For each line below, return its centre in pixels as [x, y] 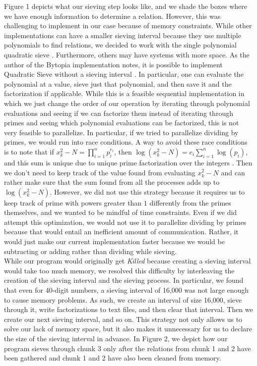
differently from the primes [190, 202]
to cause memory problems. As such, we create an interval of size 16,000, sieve [123, 299]
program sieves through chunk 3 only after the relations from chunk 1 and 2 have [128, 348]
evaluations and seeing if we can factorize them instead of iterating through [119, 113]
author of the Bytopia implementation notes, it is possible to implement [113, 64]
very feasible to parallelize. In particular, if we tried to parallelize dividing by [121, 132]
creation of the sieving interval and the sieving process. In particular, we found [124, 280]
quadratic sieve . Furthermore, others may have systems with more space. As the [127, 54]
